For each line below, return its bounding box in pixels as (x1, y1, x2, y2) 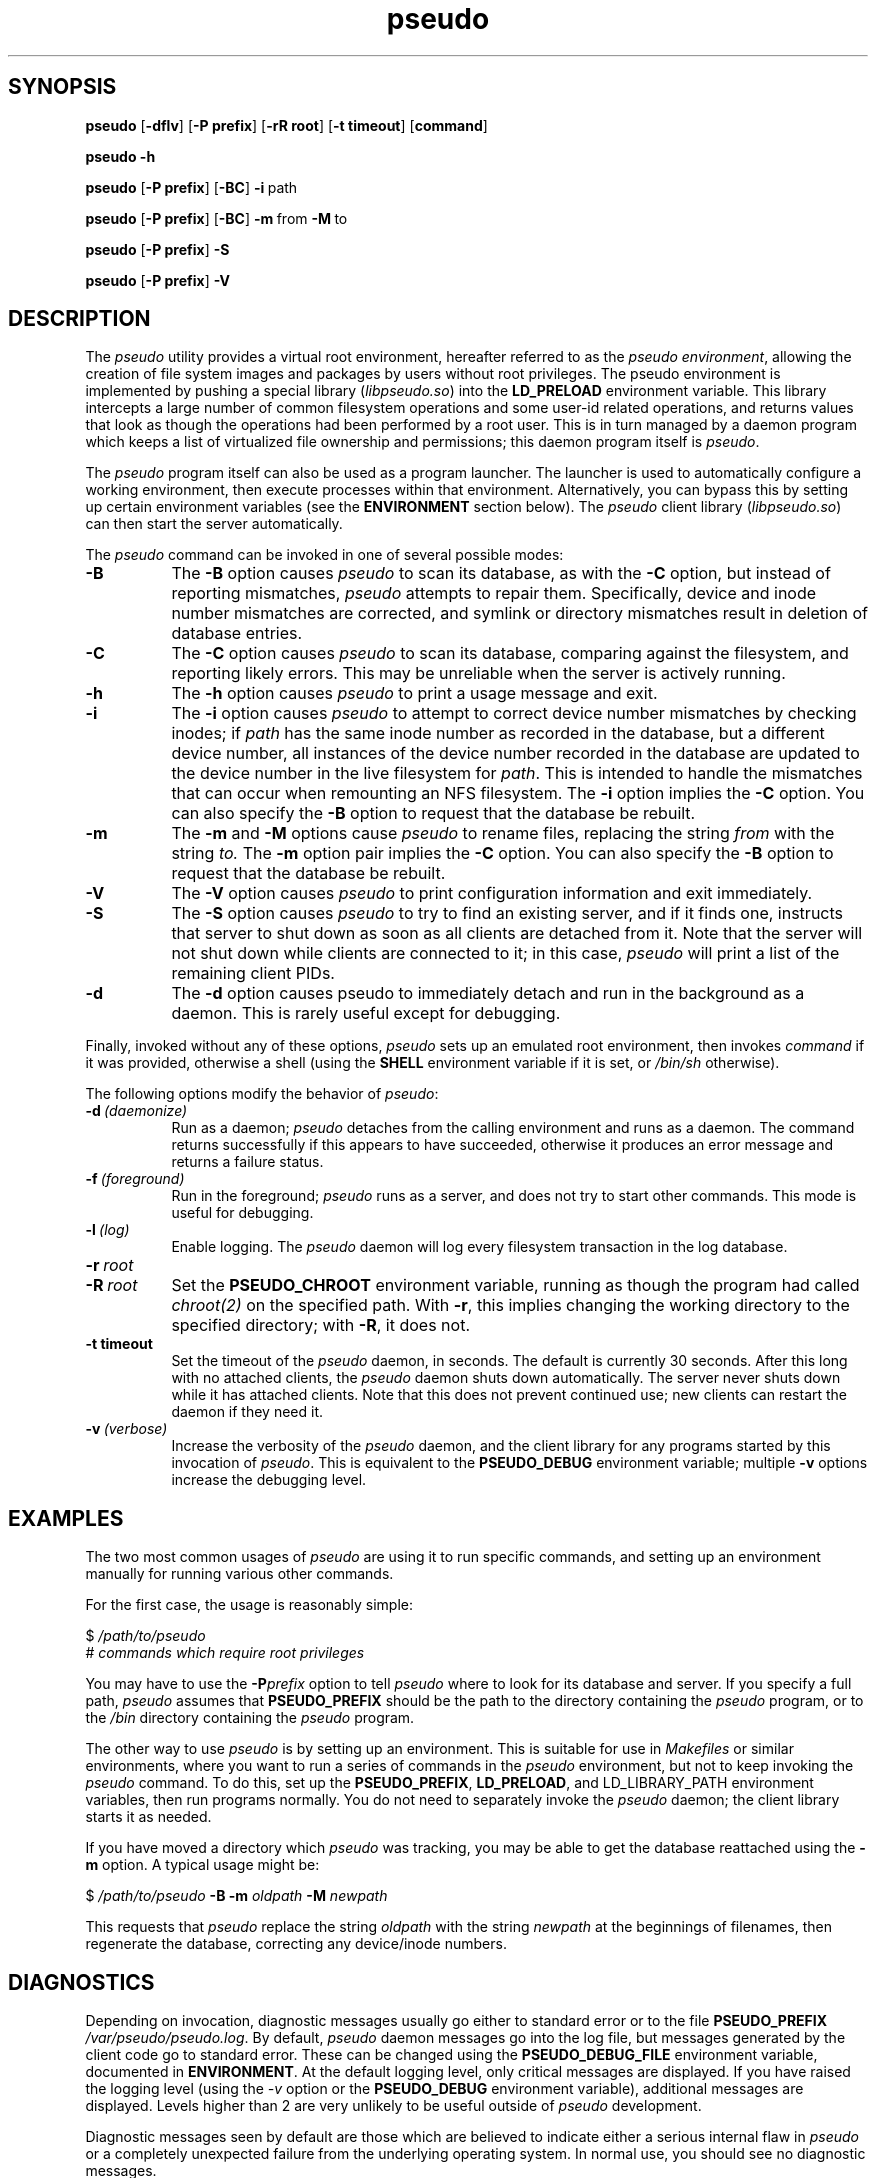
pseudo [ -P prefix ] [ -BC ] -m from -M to (85, 209, 348, 227)
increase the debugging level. (171, 1471, 367, 1489)
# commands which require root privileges (85, 1644, 365, 1662)
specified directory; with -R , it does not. (171, 1315, 470, 1336)
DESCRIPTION (8, 306, 151, 332)
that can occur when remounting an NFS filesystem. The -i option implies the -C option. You (171, 783, 865, 804)
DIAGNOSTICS (8, 1969, 155, 1995)
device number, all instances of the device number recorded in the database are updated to (171, 743, 860, 764)
